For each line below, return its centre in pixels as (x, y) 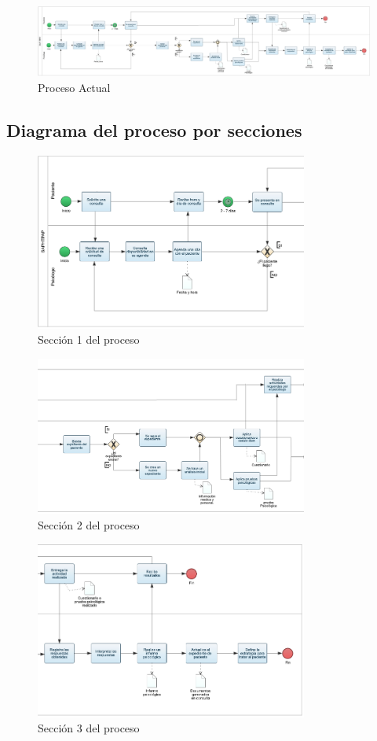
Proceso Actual (74, 87)
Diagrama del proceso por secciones (154, 129)
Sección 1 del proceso (89, 339)
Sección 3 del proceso (89, 728)
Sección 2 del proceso (89, 525)
